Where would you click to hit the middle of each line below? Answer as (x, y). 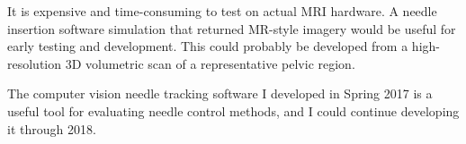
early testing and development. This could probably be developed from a (208, 46)
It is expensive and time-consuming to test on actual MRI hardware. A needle (222, 11)
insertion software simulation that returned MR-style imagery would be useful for (232, 28)
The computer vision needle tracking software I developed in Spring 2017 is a (220, 93)
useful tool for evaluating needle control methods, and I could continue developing (233, 110)
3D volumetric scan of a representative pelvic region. (210, 63)
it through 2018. (52, 128)
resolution (35, 63)
